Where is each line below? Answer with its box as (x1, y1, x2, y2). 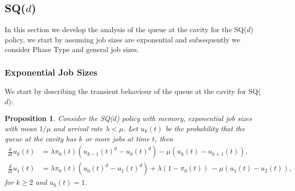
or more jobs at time (85, 133, 150, 144)
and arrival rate (53, 123, 103, 133)
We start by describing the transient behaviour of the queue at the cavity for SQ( (5, 86, 261, 97)
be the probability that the (165, 123, 245, 133)
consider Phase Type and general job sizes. (5, 44, 139, 55)
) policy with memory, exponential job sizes (116, 113, 252, 124)
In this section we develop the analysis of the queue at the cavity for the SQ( (5, 24, 247, 35)
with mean (5, 123, 37, 133)
